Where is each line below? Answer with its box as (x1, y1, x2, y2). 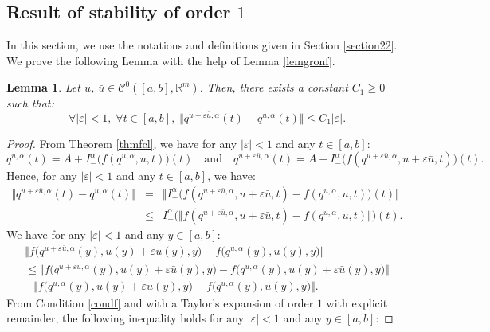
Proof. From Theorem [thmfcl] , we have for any (6, 135, 237, 151)
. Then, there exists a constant (199, 79, 348, 96)
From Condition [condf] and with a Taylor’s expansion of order (6, 294, 314, 311)
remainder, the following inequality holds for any (6, 310, 245, 326)
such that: (6, 95, 54, 111)
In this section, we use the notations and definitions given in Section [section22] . (6, 37, 398, 53)
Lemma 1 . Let (6, 79, 80, 96)
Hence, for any (6, 167, 77, 184)
